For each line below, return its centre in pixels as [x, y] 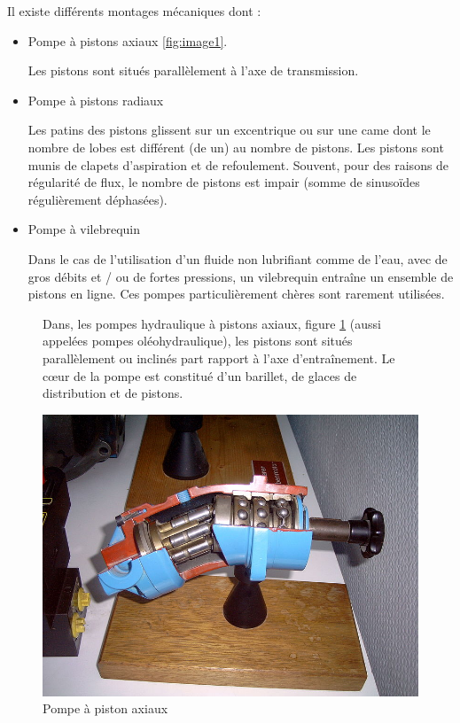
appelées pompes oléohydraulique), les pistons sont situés [198, 341]
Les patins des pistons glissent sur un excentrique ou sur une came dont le [229, 130]
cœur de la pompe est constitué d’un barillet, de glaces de [200, 375]
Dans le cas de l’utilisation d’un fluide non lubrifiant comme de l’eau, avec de [238, 258]
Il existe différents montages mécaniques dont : [134, 11]
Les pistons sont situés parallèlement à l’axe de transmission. [193, 70]
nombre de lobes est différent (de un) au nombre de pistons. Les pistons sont [236, 147]
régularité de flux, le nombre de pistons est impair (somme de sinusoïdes [224, 182]
